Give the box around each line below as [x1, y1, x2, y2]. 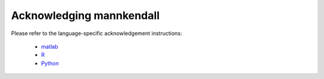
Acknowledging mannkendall [11, 9, 160, 22]
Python [41, 59, 59, 67]
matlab [41, 43, 58, 50]
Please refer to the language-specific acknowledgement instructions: [11, 30, 182, 37]
